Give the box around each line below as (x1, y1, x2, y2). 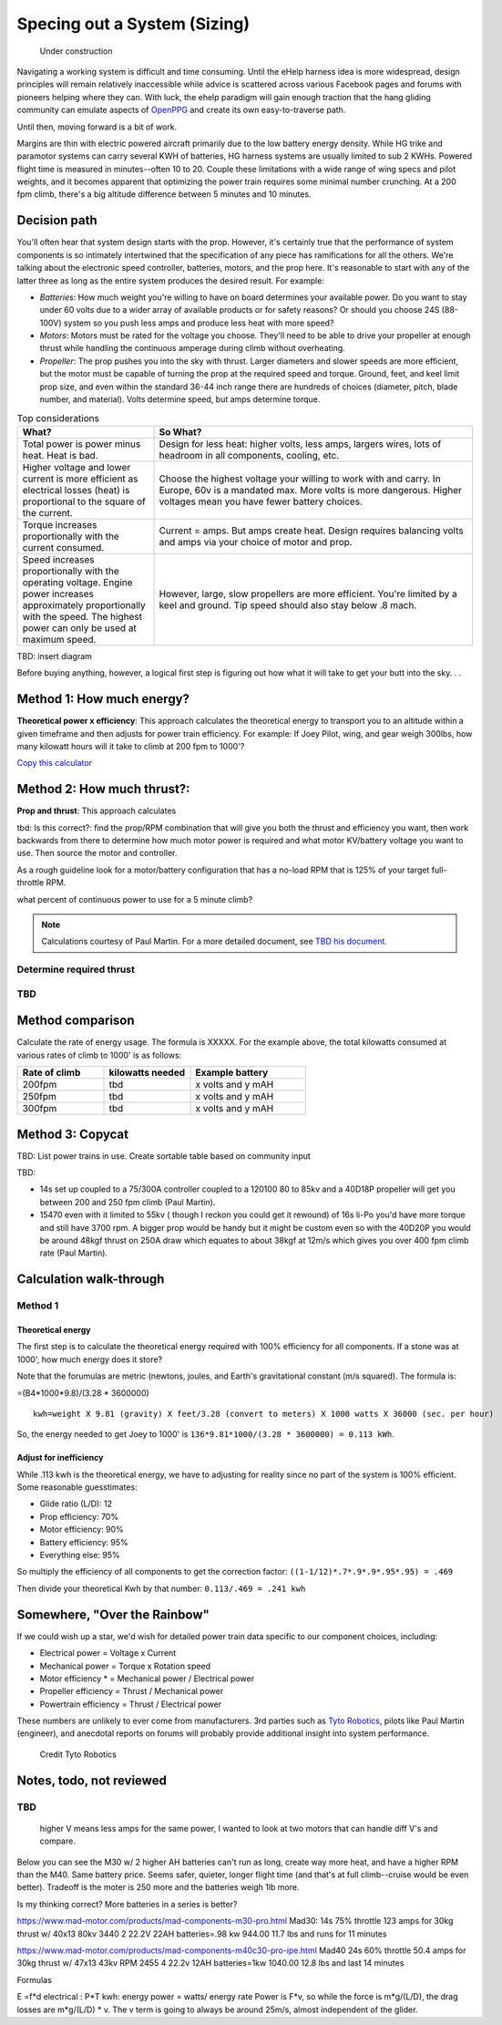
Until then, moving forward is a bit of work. (16, 121, 178, 132)
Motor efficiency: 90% (39, 1524, 125, 1535)
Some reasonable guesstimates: (16, 1482, 138, 1493)
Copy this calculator (16, 758, 93, 769)
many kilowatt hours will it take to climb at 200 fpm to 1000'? (16, 740, 245, 751)
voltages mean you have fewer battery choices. (159, 495, 364, 508)
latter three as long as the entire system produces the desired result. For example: (16, 274, 325, 286)
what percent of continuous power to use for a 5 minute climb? (16, 894, 253, 904)
